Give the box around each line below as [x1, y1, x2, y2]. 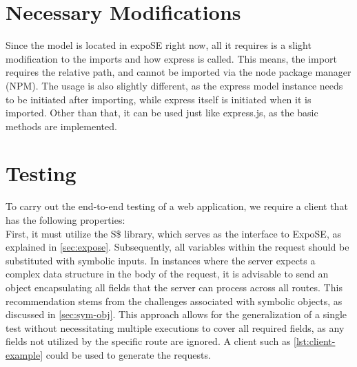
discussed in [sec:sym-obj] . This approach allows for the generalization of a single [6, 307, 347, 322]
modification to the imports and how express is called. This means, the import [6, 51, 337, 65]
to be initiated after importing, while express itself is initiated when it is [6, 92, 312, 106]
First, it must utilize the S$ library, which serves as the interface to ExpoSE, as [6, 226, 341, 240]
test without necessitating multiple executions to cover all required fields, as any [6, 320, 345, 335]
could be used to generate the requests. [45, 347, 211, 361]
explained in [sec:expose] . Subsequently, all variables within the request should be [6, 240, 349, 254]
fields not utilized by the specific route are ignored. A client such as [6, 334, 291, 348]
